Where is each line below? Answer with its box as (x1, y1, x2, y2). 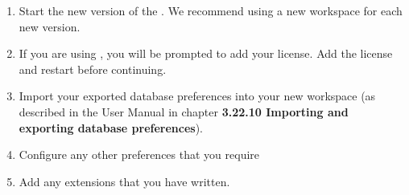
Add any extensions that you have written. (19, 173, 230, 189)
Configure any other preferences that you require (19, 146, 260, 163)
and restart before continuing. (19, 60, 167, 77)
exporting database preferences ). (19, 119, 204, 136)
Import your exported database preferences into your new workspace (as (19, 87, 376, 104)
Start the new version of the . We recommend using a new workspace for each (19, 2, 403, 18)
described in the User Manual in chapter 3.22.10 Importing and (19, 103, 349, 120)
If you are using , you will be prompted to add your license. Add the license (19, 45, 393, 62)
